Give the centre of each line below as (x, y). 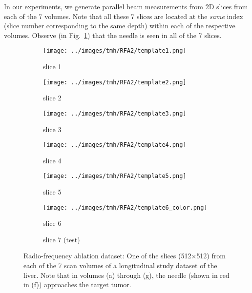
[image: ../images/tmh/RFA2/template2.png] (115, 82)
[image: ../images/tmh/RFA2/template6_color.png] (125, 207)
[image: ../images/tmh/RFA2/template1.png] (115, 51)
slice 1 (52, 67)
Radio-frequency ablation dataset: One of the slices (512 (107, 256)
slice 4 (52, 160)
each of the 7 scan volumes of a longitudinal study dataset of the (120, 265)
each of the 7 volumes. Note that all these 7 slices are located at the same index (124, 16)
